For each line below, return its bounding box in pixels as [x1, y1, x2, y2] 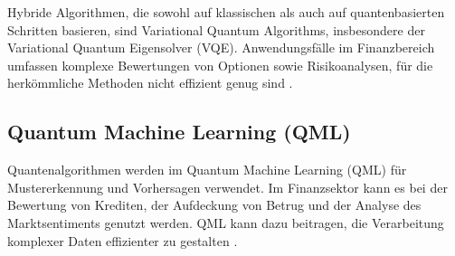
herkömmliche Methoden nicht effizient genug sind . [7, 73, 293, 92]
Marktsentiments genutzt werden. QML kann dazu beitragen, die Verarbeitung [7, 213, 444, 232]
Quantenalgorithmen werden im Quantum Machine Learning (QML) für [7, 160, 407, 179]
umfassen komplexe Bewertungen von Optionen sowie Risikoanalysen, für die [7, 55, 433, 74]
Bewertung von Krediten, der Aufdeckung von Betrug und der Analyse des [7, 195, 422, 214]
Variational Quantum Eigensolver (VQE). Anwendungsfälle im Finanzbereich [7, 38, 435, 57]
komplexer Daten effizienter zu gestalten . [7, 231, 238, 250]
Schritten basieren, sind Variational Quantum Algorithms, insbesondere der [7, 20, 425, 39]
